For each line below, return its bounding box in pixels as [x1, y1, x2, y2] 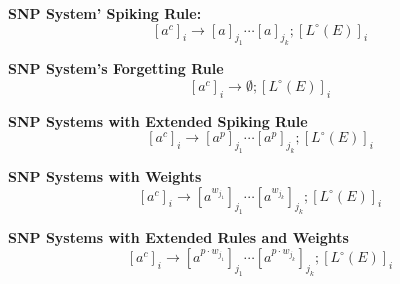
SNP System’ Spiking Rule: [8, 3, 202, 23]
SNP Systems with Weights [8, 166, 202, 187]
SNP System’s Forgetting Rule [8, 58, 224, 79]
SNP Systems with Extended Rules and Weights [8, 227, 349, 248]
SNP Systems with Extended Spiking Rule [8, 110, 308, 131]
